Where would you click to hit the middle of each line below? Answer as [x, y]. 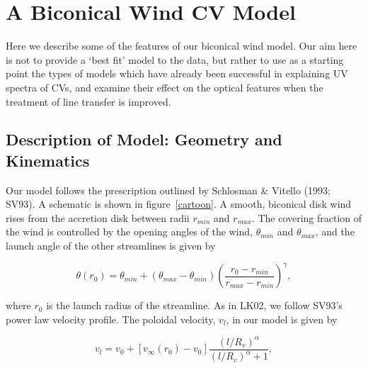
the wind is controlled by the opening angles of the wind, [130, 232]
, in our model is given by [282, 319]
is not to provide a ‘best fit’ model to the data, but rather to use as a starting [175, 59]
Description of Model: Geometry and [144, 139]
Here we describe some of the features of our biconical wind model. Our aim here [182, 46]
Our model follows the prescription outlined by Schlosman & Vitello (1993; [168, 190]
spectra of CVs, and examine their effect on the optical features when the [165, 87]
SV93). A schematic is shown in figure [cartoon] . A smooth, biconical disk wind [179, 204]
